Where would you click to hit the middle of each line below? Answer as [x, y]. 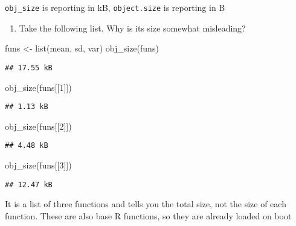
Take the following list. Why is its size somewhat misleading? [132, 28]
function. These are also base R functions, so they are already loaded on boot [148, 215]
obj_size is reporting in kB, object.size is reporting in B [115, 7]
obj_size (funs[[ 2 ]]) [38, 126]
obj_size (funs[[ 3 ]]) [38, 165]
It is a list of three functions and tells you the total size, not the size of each [146, 204]
